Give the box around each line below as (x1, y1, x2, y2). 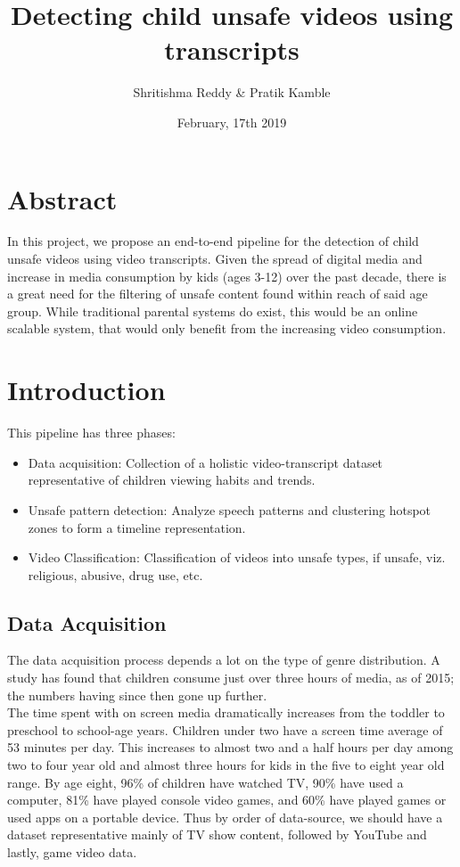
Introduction (7, 372, 166, 408)
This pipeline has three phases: (7, 423, 176, 442)
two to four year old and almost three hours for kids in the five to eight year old (7, 756, 445, 774)
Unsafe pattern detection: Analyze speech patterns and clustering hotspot (28, 500, 431, 519)
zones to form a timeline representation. (28, 518, 246, 536)
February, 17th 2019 (177, 112, 287, 131)
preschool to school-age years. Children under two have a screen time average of (7, 720, 443, 739)
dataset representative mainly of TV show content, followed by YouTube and (7, 825, 427, 844)
